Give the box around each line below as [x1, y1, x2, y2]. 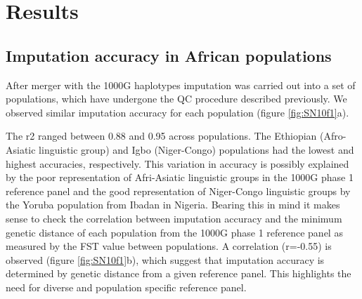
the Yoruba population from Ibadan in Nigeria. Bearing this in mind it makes [6, 197, 340, 212]
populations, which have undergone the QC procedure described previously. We [6, 91, 347, 106]
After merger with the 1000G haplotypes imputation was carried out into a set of [6, 77, 356, 92]
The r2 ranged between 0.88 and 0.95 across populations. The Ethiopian [6, 128, 317, 143]
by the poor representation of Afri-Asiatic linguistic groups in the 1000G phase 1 [6, 170, 354, 185]
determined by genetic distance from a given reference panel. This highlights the [6, 266, 351, 281]
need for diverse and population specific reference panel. [6, 279, 247, 294]
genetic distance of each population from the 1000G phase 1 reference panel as [6, 225, 343, 239]
